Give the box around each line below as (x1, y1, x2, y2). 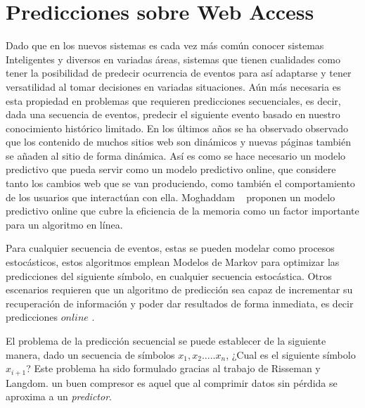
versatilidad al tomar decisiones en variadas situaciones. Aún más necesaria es (6, 79, 341, 94)
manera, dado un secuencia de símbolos (6, 347, 175, 362)
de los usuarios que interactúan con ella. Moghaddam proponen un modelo (6, 189, 335, 204)
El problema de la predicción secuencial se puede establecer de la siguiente (6, 333, 326, 348)
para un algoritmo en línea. (6, 217, 123, 231)
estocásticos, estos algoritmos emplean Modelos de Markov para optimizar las (6, 255, 340, 269)
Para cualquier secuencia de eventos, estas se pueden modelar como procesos (6, 241, 335, 255)
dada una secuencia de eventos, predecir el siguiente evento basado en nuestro (6, 107, 340, 122)
